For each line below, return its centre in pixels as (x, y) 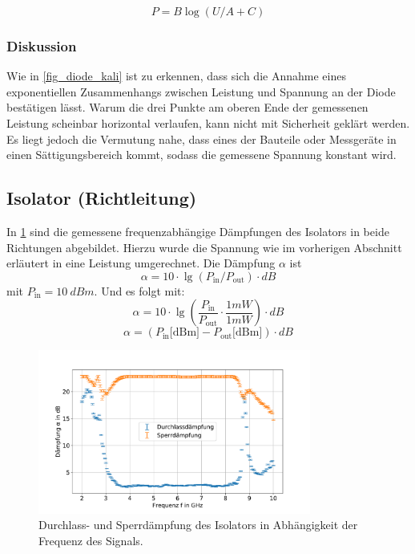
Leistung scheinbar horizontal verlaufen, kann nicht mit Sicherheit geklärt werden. (208, 123)
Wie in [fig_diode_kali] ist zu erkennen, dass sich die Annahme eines (176, 76)
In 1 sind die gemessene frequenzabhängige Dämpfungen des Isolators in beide (198, 231)
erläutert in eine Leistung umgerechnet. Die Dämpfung (141, 263)
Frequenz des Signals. (91, 540)
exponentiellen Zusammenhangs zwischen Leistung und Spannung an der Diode (201, 91)
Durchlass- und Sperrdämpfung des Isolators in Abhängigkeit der (198, 525)
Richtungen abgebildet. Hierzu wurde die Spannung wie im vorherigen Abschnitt (204, 247)
